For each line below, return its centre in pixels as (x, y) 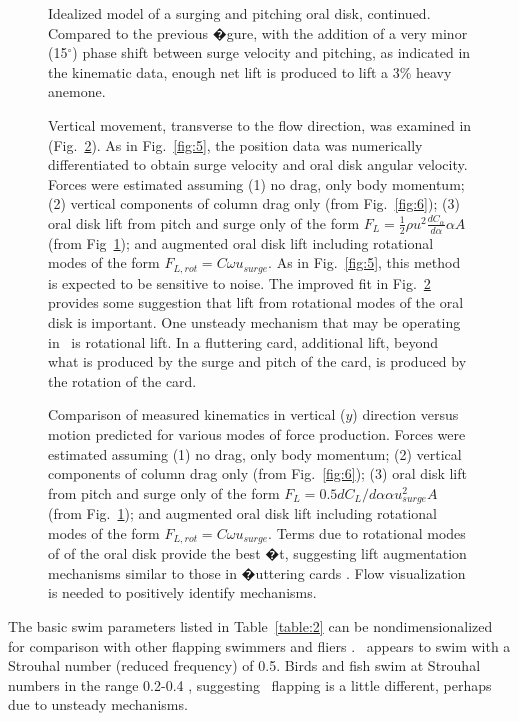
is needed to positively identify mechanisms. (182, 592)
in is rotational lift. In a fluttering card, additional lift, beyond (243, 341)
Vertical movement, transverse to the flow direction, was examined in (260, 124)
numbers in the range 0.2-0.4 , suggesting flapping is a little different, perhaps (250, 684)
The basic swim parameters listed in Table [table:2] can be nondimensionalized (250, 626)
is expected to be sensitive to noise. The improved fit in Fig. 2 (239, 282)
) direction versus (405, 414)
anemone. (77, 91)
